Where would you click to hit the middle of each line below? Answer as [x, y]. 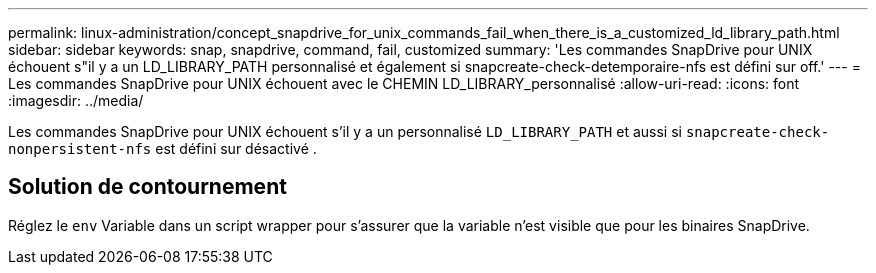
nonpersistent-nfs [80, 149]
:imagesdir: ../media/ [76, 100]
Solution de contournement [147, 187]
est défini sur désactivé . [236, 148]
